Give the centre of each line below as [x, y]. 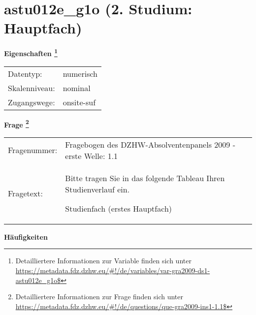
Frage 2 [16, 124]
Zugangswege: [32, 102]
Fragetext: [25, 193]
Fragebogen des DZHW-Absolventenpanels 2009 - [150, 144]
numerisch [80, 73]
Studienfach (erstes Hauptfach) [119, 208]
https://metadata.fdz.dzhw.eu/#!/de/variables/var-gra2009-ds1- [113, 270]
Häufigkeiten [26, 236]
